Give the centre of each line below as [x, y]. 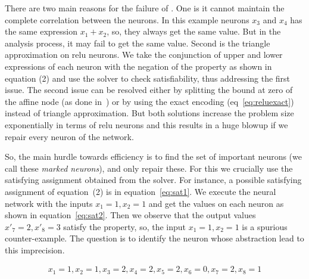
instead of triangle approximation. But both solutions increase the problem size [149, 113]
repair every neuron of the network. [69, 136]
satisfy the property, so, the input [125, 226]
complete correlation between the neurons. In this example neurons [127, 19]
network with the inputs [49, 203]
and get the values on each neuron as [216, 203]
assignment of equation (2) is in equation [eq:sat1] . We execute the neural [141, 191]
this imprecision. [35, 249]
